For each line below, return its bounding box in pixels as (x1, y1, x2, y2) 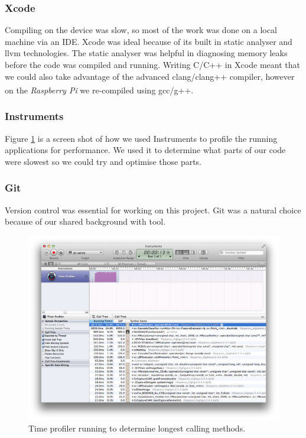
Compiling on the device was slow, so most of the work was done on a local (5, 24, 277, 36)
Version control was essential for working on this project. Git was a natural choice (5, 203, 301, 216)
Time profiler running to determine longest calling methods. (28, 422, 246, 434)
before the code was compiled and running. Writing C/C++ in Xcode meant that (5, 59, 300, 70)
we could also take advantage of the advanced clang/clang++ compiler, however (5, 70, 295, 82)
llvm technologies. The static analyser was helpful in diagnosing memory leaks (5, 47, 288, 59)
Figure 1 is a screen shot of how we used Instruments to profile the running (5, 132, 278, 144)
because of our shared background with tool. (5, 215, 166, 228)
